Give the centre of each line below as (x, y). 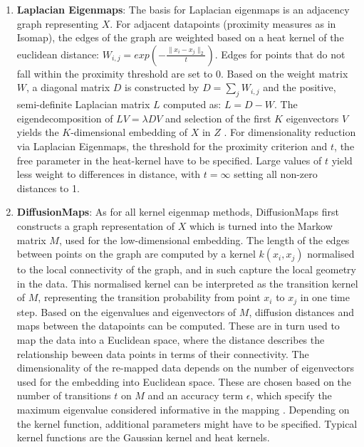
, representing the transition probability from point (149, 297)
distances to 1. (48, 188)
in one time (325, 297)
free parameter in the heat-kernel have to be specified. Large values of (169, 160)
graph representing (57, 23)
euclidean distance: (58, 54)
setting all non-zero (276, 174)
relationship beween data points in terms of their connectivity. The (163, 353)
